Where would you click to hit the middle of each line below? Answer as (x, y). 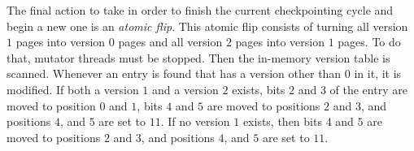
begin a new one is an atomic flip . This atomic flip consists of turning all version (207, 26)
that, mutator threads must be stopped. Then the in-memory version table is (198, 57)
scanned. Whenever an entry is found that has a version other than (174, 73)
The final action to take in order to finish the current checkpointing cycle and (200, 10)
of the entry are (368, 89)
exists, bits (259, 89)
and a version (185, 89)
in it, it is (378, 73)
